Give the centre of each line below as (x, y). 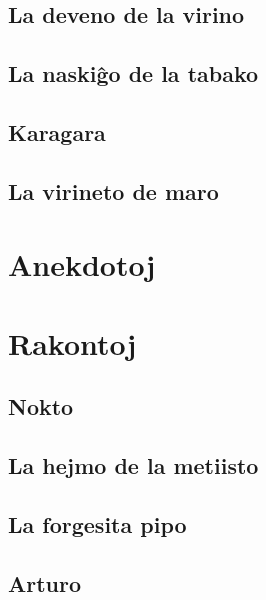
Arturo (45, 582)
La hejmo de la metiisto (133, 465)
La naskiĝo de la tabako (133, 73)
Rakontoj (72, 342)
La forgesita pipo (97, 523)
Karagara (57, 131)
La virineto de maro (113, 190)
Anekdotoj (82, 264)
